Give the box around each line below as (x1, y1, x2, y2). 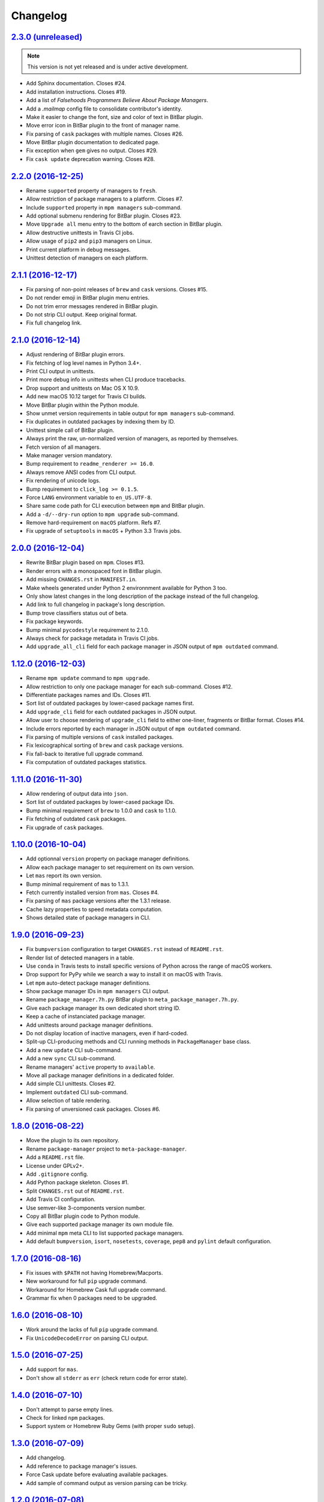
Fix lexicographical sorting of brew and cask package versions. (26, 742, 184, 749)
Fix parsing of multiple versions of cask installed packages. (26, 733, 174, 740)
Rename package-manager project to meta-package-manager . (26, 1145, 187, 1152)
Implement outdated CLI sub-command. (26, 1088, 128, 1096)
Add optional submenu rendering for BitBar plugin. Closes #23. (26, 212, 182, 219)
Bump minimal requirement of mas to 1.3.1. (26, 880, 130, 887)
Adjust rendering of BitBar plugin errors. (26, 351, 125, 358)
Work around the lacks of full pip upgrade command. (26, 1326, 158, 1333)
